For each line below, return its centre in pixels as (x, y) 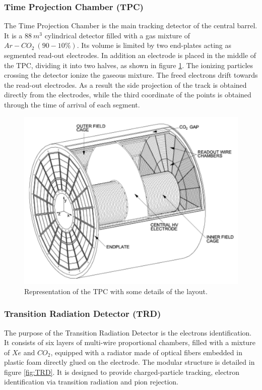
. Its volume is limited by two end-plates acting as (154, 45)
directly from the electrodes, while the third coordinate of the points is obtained (128, 95)
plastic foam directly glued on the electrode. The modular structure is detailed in (129, 362)
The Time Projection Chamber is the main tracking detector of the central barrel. (131, 25)
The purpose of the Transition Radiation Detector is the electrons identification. (128, 332)
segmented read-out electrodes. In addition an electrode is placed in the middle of (130, 55)
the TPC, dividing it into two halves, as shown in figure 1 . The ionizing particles (129, 65)
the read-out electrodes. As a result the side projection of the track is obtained (125, 85)
